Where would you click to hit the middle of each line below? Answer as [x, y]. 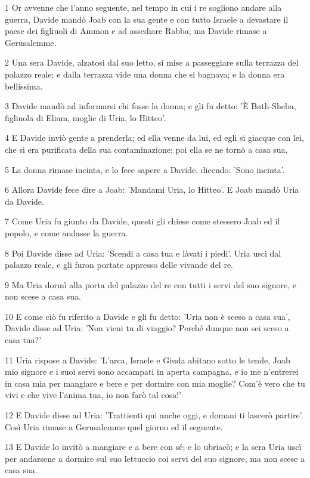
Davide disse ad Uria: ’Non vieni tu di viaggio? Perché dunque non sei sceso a [147, 328]
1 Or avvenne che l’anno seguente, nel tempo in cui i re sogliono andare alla [143, 7]
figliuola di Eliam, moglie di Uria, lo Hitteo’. [85, 117]
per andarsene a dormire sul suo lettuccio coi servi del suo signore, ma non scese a [155, 458]
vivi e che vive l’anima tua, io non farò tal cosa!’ [93, 395]
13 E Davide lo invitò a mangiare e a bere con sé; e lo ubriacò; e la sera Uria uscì [153, 447]
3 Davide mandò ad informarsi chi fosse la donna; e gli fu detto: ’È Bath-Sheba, [151, 106]
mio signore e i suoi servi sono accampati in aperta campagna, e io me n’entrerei [152, 371]
